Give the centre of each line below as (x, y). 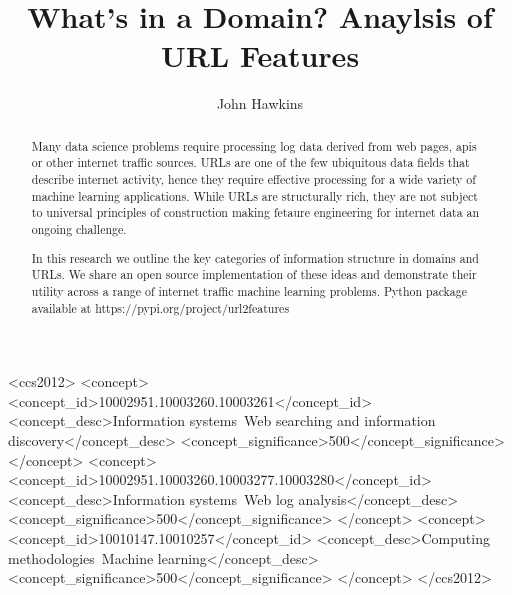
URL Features (260, 55)
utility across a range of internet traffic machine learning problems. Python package (249, 290)
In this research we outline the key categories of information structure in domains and (255, 257)
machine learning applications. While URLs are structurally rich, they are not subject (254, 195)
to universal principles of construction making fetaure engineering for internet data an (255, 212)
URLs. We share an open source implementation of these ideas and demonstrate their (254, 274)
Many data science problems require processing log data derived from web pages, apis (254, 145)
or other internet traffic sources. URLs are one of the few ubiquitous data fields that (250, 162)
